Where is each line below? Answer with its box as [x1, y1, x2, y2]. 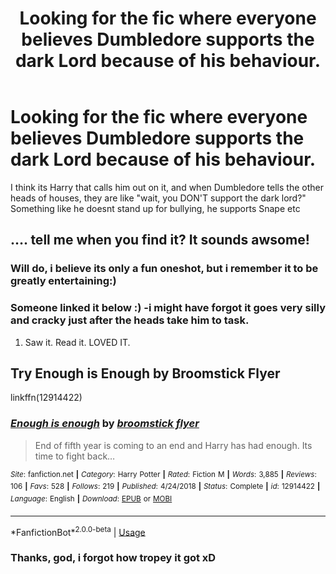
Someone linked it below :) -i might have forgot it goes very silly [10, 301, 327, 315]
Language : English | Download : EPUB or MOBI [10, 493, 173, 504]
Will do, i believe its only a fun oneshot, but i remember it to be [10, 262, 319, 276]
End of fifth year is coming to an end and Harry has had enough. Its [34, 439, 313, 451]
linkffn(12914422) [10, 392, 83, 404]
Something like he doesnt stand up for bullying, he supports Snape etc [10, 202, 301, 214]
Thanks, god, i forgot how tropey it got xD [10, 551, 217, 565]
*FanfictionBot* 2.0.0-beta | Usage [10, 524, 146, 538]
